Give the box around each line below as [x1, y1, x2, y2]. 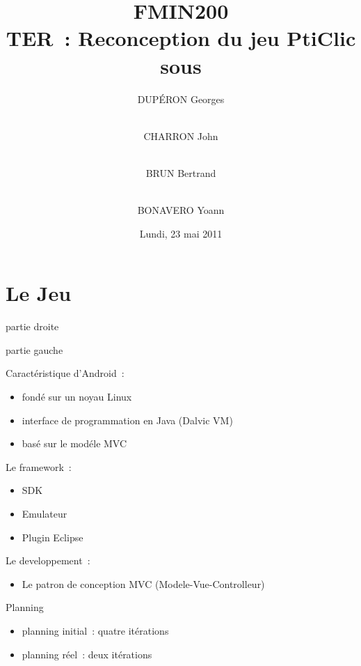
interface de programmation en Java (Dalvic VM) [22, 412, 233, 427]
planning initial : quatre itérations [22, 623, 169, 637]
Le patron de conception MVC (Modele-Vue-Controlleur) [22, 576, 265, 591]
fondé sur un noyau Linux [22, 389, 132, 403]
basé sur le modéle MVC [22, 436, 127, 451]
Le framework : [6, 459, 72, 474]
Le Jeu [6, 279, 72, 307]
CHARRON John [143, 128, 218, 143]
